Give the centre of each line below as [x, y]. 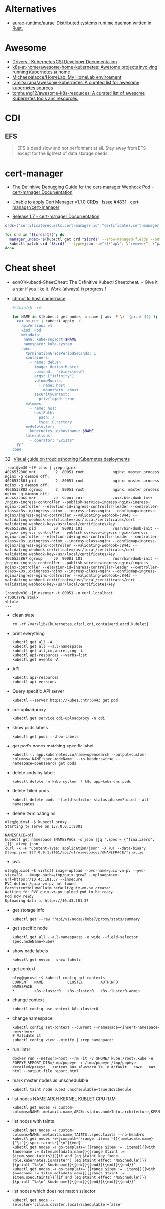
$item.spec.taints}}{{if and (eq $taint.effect [62, 1178]
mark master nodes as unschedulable [50, 1080]
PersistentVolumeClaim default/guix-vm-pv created [58, 888]
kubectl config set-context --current [52, 1027]
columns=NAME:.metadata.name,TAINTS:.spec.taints [64, 1135]
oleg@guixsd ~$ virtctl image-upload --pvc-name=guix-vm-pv [68, 871]
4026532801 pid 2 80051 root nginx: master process [82, 481]
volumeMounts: [49, 381]
